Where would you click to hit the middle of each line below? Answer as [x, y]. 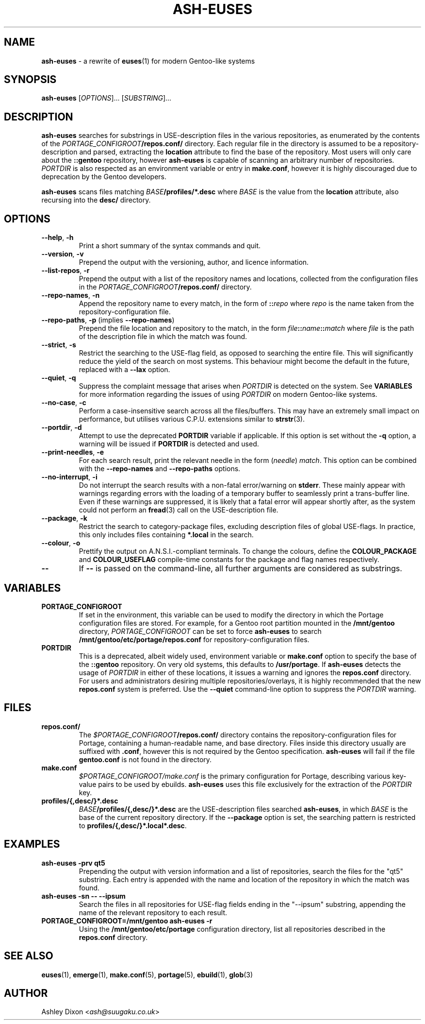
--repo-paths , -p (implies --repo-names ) [108, 320]
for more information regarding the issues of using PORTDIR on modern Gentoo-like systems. [228, 394]
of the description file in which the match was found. [163, 337]
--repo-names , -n [71, 295]
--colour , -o [61, 543]
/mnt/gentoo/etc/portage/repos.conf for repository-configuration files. [194, 639]
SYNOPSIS [30, 80]
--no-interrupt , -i [69, 477]
